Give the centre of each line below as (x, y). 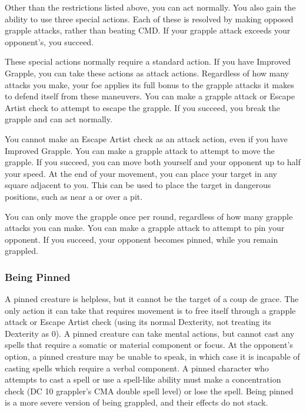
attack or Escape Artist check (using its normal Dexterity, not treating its (138, 322)
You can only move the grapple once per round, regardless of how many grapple (149, 216)
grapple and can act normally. (59, 119)
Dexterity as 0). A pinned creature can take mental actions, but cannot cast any (150, 333)
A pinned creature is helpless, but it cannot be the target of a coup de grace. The (152, 299)
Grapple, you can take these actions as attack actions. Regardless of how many (147, 73)
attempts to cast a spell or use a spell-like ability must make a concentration (143, 379)
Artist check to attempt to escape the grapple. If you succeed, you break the (142, 107)
